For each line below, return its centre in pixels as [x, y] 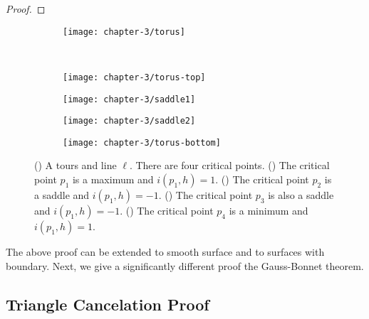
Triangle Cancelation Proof [108, 304]
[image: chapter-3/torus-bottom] [142, 142]
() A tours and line [76, 165]
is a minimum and [269, 211]
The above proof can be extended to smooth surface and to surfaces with [165, 252]
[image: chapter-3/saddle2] [129, 121]
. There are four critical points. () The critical [229, 165]
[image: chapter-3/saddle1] [129, 99]
